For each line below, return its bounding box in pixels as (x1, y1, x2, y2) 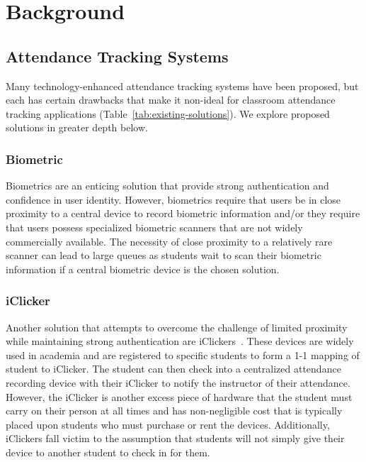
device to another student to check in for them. (6, 444, 210, 459)
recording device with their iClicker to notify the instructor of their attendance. (6, 375, 350, 390)
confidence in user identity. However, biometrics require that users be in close (6, 192, 341, 207)
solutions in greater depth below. (6, 120, 148, 135)
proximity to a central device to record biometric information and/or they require (6, 206, 360, 221)
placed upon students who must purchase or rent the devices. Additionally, (6, 417, 330, 431)
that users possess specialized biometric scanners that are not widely (6, 219, 303, 234)
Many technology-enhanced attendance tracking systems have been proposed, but (6, 78, 359, 93)
